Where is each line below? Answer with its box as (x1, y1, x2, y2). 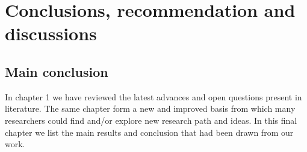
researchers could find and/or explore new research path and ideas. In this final (5, 114, 297, 126)
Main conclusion (5, 62, 108, 81)
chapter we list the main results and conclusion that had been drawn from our (5, 126, 294, 138)
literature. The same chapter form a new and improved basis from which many (5, 102, 296, 115)
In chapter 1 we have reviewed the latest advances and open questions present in (5, 90, 302, 103)
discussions (5, 21, 97, 46)
